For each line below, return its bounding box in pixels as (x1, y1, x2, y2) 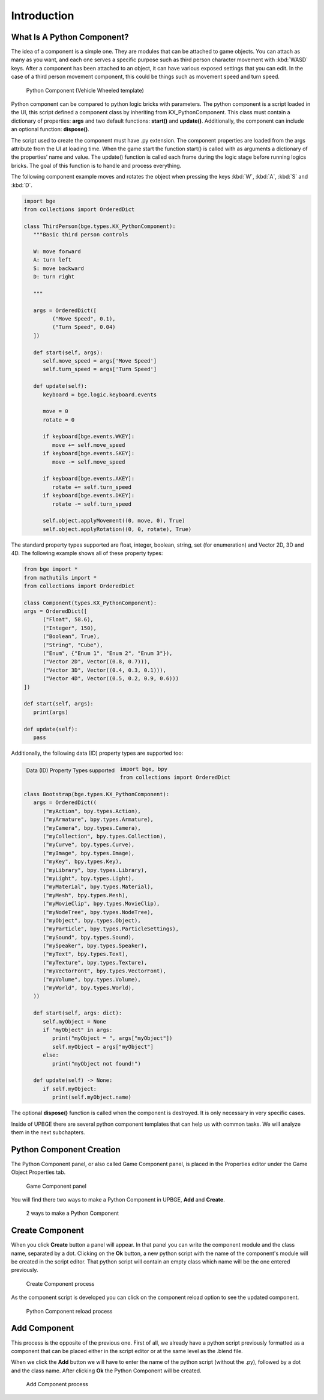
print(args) (33, 708, 68, 716)
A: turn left (33, 256, 72, 263)
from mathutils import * (23, 574, 97, 581)
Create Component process (26, 1280, 95, 1287)
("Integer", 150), (43, 624, 97, 631)
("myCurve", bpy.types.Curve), (43, 841, 135, 848)
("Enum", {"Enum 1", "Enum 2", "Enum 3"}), (43, 650, 173, 657)
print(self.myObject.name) (52, 1094, 132, 1101)
